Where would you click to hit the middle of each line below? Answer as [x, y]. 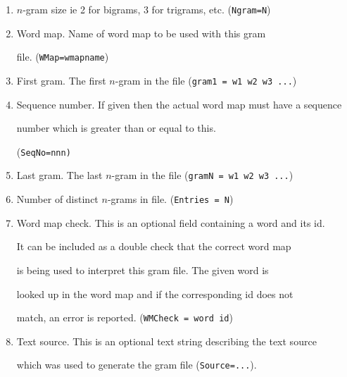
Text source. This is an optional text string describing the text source [166, 341]
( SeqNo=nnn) [44, 151]
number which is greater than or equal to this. [116, 128]
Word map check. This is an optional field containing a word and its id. [171, 222]
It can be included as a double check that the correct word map [154, 246]
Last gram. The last [59, 175]
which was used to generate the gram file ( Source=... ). [137, 365]
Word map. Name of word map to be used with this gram [141, 33]
